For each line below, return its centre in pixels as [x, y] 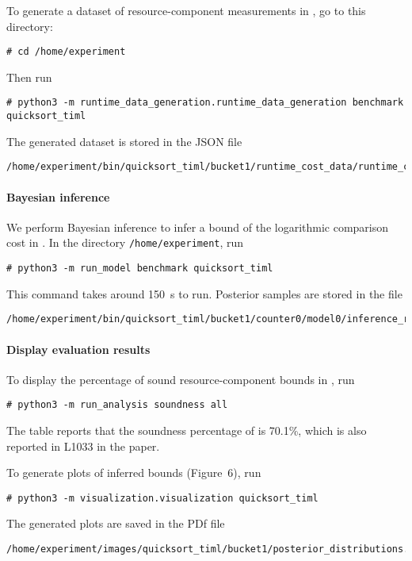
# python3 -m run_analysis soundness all [117, 405]
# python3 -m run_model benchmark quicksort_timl [140, 269]
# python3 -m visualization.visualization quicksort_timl [162, 498]
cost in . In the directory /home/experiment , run [125, 242]
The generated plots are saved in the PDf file [116, 523]
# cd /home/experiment [66, 52]
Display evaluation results [78, 349]
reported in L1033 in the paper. [83, 446]
